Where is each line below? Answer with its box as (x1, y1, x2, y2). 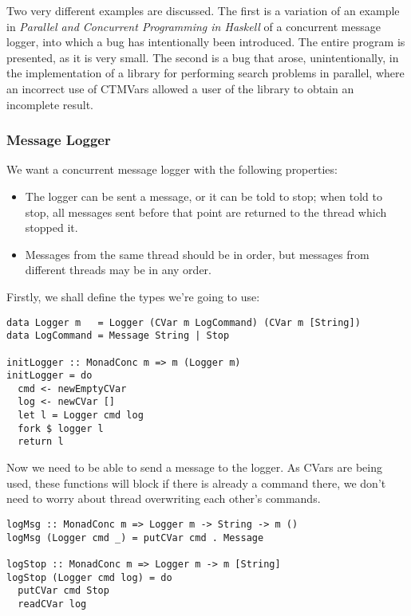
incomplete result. (6, 96, 94, 112)
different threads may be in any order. (25, 261, 211, 278)
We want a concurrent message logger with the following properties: (6, 161, 338, 178)
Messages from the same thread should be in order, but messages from (25, 245, 370, 262)
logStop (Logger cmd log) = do (6, 571, 172, 583)
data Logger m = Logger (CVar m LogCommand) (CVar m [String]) (6, 316, 361, 328)
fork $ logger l (18, 422, 104, 434)
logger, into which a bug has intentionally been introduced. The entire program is (6, 33, 405, 50)
